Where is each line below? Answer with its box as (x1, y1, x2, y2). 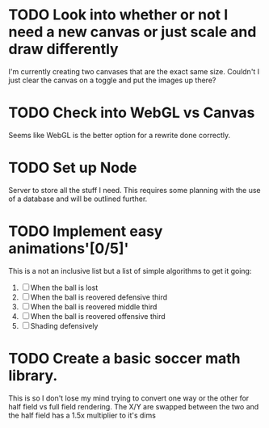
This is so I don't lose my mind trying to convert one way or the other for (8, 393, 250, 403)
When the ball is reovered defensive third (30, 292, 168, 302)
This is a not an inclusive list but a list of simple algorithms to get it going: (8, 266, 252, 275)
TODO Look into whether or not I (8, 6, 229, 24)
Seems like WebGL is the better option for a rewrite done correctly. (8, 130, 231, 140)
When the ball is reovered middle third (30, 301, 158, 312)
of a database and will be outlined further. (8, 194, 148, 204)
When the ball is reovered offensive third (30, 311, 166, 321)
